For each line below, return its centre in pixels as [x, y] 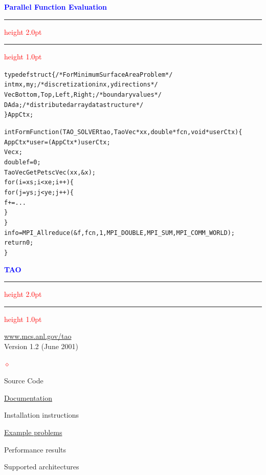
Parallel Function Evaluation [56, 7]
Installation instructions [42, 415]
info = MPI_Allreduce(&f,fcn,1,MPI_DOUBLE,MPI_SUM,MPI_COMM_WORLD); [120, 233]
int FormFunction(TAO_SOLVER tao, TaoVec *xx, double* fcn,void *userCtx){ [123, 132]
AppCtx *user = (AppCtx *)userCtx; [57, 142]
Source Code [24, 381]
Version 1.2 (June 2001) [41, 346]
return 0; [19, 243]
